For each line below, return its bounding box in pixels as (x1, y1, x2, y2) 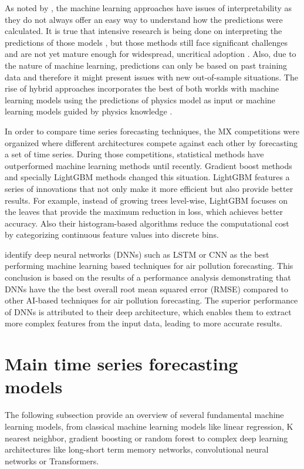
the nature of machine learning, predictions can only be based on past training (5, 59, 288, 71)
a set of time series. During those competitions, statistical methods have (5, 148, 264, 160)
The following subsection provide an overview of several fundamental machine (5, 409, 284, 421)
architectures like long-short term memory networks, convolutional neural (5, 443, 269, 455)
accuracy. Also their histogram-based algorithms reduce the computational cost (5, 217, 289, 229)
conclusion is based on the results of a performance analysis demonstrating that (5, 271, 291, 284)
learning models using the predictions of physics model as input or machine (5, 93, 276, 106)
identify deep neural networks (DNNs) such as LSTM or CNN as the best (5, 248, 269, 260)
